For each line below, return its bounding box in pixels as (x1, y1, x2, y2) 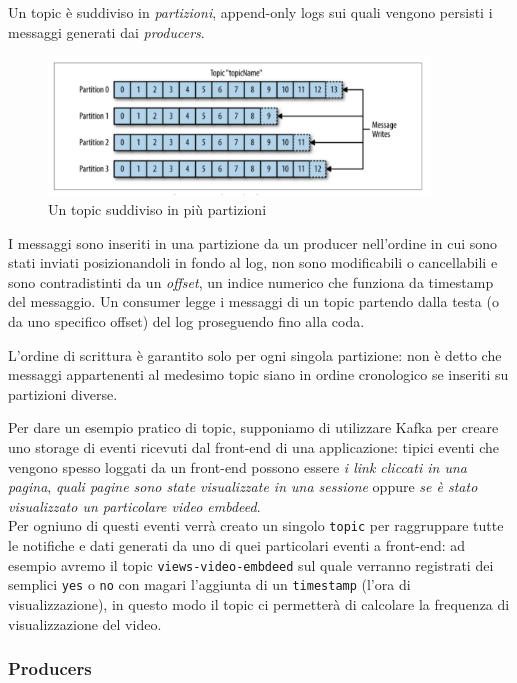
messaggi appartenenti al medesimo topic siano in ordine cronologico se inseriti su (8, 364, 509, 385)
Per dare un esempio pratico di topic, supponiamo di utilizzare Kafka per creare (8, 417, 499, 438)
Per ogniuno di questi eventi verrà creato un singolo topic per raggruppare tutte (8, 515, 504, 536)
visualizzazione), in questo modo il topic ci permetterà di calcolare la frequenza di (8, 593, 510, 614)
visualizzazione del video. (8, 613, 162, 634)
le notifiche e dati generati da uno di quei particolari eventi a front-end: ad (8, 535, 466, 556)
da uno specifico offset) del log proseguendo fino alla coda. (8, 311, 365, 332)
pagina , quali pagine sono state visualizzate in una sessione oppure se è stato (8, 476, 478, 497)
